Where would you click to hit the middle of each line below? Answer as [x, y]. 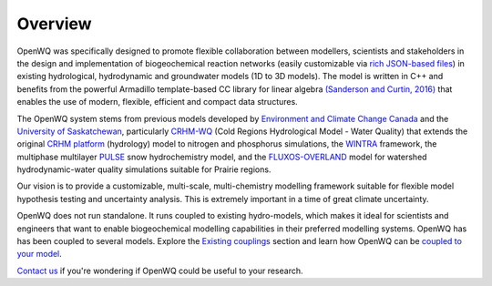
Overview [54, 24]
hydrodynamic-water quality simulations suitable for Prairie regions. [144, 169]
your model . [40, 254]
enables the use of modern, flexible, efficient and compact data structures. [157, 102]
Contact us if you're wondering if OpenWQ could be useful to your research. [160, 271]
